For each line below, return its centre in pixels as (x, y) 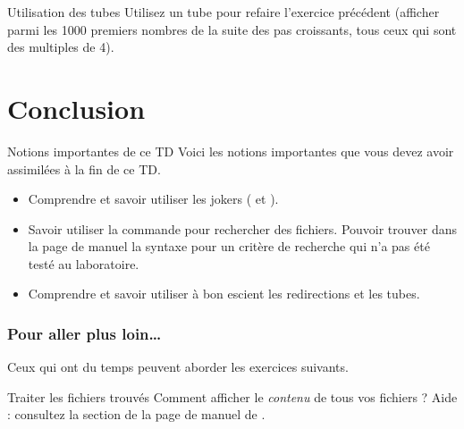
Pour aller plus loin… (84, 333)
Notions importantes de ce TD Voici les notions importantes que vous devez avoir (231, 151)
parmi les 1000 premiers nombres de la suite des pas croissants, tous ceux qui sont (232, 29)
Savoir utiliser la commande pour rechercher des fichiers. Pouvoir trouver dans (243, 228)
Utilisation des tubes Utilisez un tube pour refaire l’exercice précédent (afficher (224, 12)
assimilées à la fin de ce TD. (84, 168)
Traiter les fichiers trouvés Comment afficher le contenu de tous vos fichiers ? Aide (232, 396)
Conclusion (76, 108)
